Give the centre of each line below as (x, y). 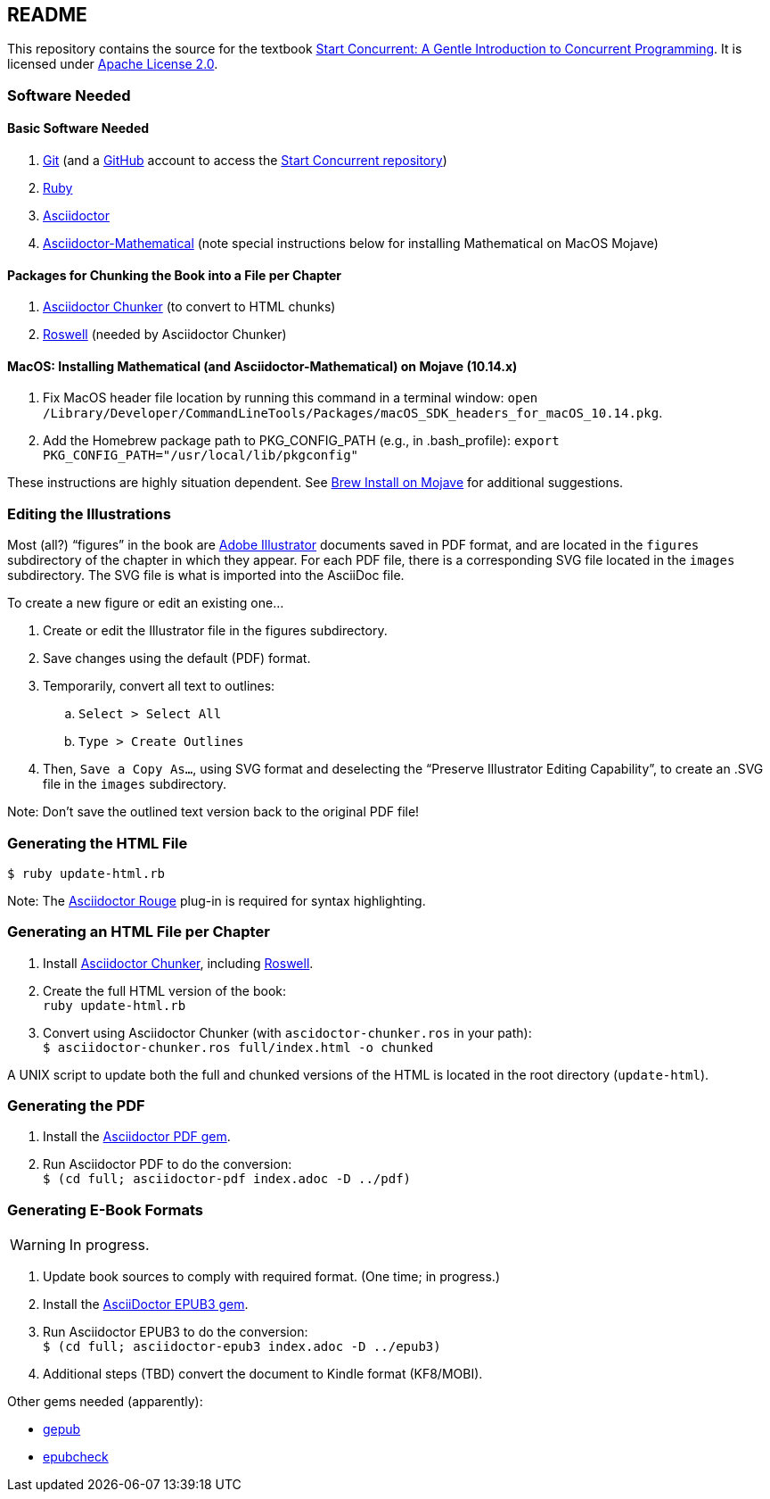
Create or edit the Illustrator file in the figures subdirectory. (215, 631)
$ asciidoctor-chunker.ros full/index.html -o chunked (238, 1047)
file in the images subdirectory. (135, 784)
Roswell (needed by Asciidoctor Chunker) (165, 335)
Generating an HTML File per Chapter (139, 932)
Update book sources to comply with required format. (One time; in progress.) (271, 1277)
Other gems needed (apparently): (105, 1402)
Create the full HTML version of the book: (165, 990)
